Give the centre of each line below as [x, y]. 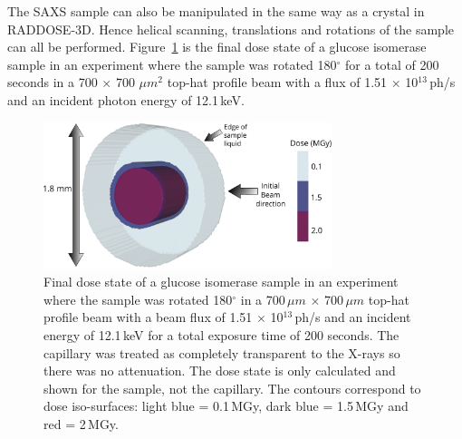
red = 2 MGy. [81, 424]
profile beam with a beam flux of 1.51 [148, 317]
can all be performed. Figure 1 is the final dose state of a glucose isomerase [217, 47]
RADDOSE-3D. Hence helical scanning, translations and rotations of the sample [231, 29]
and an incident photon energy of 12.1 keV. [126, 99]
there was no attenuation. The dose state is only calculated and [220, 371]
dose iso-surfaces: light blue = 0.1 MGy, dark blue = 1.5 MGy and [226, 406]
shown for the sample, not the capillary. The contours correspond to [232, 388]
